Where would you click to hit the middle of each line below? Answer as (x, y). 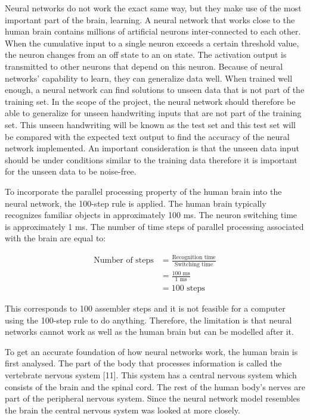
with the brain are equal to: (55, 238)
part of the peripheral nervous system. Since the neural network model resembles (153, 398)
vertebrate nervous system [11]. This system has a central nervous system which (151, 374)
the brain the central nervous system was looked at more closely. (123, 410)
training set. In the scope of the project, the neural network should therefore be (150, 101)
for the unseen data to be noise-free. (71, 171)
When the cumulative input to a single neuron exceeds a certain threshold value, (152, 43)
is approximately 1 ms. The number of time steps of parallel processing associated (154, 226)
